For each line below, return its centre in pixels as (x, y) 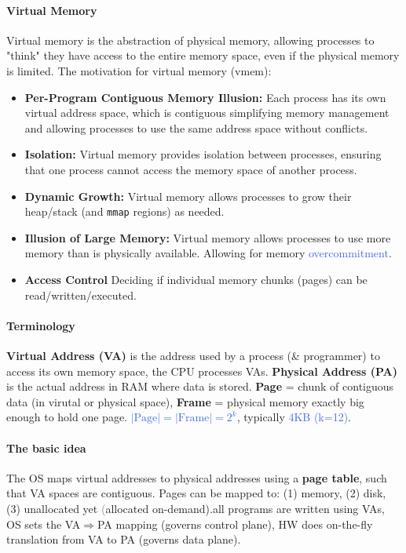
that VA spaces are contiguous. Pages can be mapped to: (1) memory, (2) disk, (196, 493)
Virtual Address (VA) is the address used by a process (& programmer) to (193, 355)
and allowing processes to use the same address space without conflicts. (196, 127)
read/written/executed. (80, 295)
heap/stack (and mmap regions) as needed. (124, 211)
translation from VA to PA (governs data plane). (124, 539)
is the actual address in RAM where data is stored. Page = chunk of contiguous (200, 386)
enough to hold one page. (67, 417)
